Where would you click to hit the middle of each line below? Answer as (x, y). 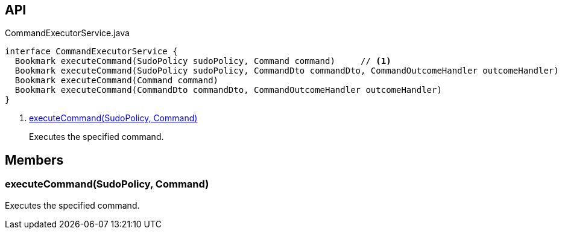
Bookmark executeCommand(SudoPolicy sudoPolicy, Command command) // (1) (203, 61)
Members (34, 160)
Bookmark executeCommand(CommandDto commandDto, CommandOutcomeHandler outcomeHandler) (228, 90)
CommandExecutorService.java (67, 33)
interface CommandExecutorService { (91, 52)
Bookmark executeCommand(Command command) (117, 81)
